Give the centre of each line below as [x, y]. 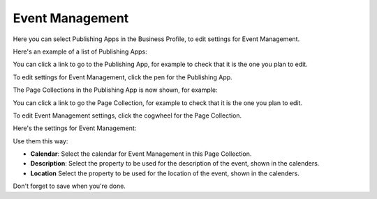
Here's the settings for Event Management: [75, 128]
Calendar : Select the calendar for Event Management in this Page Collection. [141, 154]
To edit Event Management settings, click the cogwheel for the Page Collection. [127, 116]
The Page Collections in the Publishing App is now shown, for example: [115, 90]
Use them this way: [40, 141]
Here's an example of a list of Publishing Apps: [80, 51]
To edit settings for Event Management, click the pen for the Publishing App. [123, 77]
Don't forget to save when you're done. [69, 186]
